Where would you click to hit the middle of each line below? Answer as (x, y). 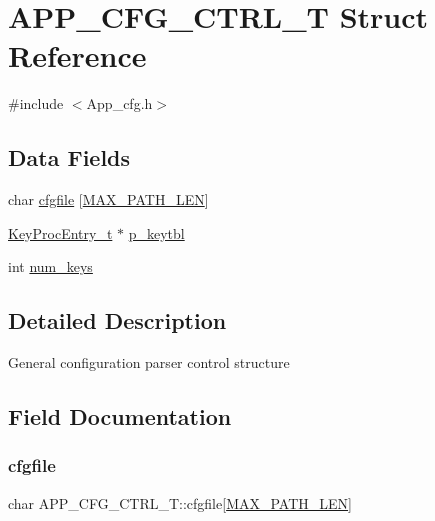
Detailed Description (117, 320)
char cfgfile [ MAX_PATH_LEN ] (108, 199)
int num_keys (50, 266)
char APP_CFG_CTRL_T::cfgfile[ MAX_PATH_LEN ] (180, 502)
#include (36, 103)
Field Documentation (120, 416)
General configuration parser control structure (149, 362)
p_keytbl (156, 232)
